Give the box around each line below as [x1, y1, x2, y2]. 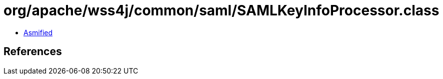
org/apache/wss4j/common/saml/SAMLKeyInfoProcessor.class [3, 2, 439, 19]
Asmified [23, 28, 53, 37]
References [3, 45, 62, 58]
